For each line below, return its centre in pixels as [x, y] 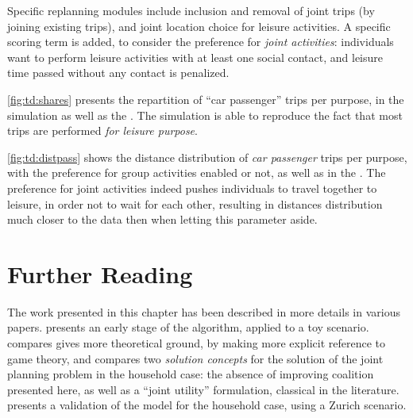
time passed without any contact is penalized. [118, 73]
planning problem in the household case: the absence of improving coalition [191, 374]
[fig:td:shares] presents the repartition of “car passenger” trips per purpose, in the [206, 99]
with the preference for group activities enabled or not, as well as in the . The [197, 173]
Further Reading [100, 273]
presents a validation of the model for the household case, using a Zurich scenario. [207, 405]
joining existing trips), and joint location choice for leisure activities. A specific [199, 26]
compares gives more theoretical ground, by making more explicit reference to [196, 343]
